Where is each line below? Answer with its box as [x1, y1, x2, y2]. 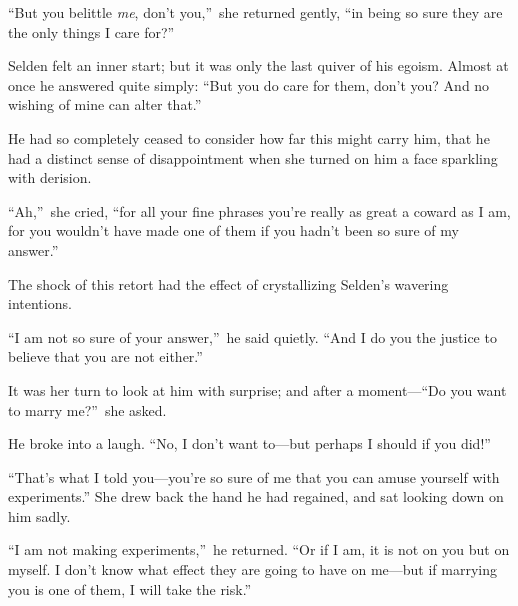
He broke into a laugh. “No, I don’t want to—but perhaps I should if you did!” [8, 433, 491, 454]
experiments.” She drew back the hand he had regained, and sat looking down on [8, 486, 504, 507]
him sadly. [8, 505, 71, 526]
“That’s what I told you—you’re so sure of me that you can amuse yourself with [8, 466, 500, 487]
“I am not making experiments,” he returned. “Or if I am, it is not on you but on [8, 539, 510, 560]
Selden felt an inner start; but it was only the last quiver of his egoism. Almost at [8, 55, 509, 76]
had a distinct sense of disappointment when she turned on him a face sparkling [8, 147, 498, 168]
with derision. [8, 167, 92, 188]
